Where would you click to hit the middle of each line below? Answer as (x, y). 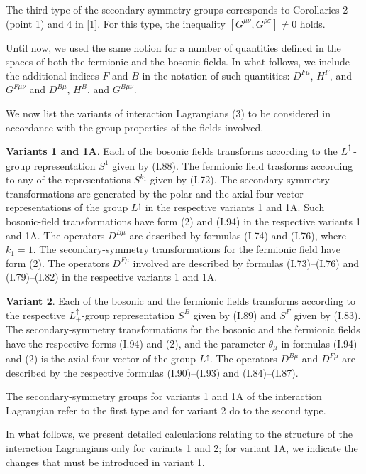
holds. (312, 23)
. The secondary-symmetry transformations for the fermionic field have (187, 249)
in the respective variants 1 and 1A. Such (235, 207)
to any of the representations (68, 179)
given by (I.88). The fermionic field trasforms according (233, 165)
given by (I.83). (327, 314)
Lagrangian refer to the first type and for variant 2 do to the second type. (166, 410)
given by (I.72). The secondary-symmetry (240, 179)
